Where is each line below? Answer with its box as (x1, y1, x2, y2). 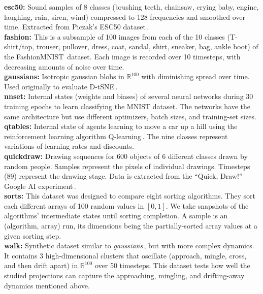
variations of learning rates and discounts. (4, 141, 134, 151)
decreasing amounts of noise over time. (4, 61, 124, 72)
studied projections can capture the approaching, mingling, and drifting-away (4, 270, 245, 281)
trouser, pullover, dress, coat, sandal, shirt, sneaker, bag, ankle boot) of (36, 41, 258, 52)
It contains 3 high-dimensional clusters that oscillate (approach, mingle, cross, (4, 250, 247, 260)
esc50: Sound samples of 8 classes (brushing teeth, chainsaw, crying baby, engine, (4, 2, 259, 12)
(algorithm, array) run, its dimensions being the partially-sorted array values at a (4, 220, 257, 231)
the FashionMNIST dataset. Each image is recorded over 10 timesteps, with (4, 51, 241, 61)
